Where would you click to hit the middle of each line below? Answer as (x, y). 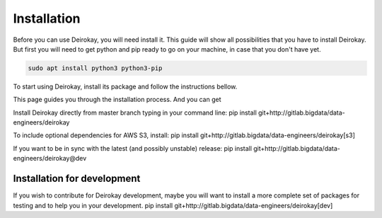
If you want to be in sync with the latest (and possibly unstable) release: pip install (133, 148)
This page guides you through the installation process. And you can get (117, 100)
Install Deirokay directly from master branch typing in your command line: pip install (135, 113)
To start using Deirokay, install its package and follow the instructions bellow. (125, 86)
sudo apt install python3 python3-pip (95, 68)
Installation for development (77, 179)
